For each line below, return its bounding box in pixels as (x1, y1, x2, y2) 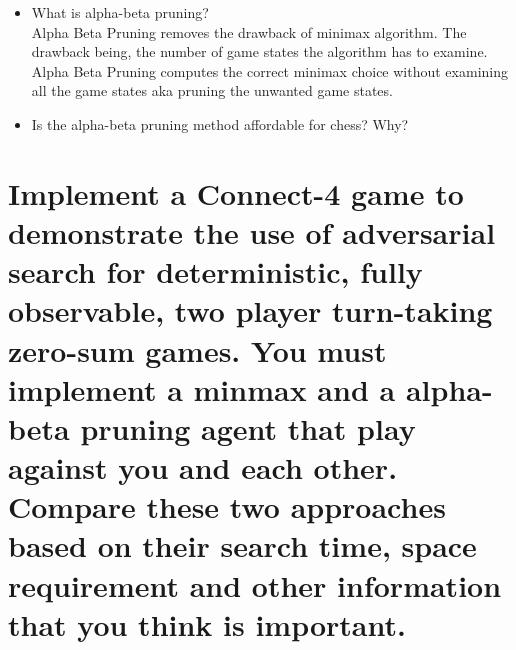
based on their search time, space (8, 525, 477, 566)
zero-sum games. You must (8, 329, 387, 370)
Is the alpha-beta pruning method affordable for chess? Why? (31, 113, 409, 134)
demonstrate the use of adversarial (8, 211, 496, 252)
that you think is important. (8, 603, 406, 644)
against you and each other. (8, 447, 398, 488)
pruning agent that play (80, 407, 416, 448)
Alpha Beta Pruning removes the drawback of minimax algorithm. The (31, 21, 467, 42)
